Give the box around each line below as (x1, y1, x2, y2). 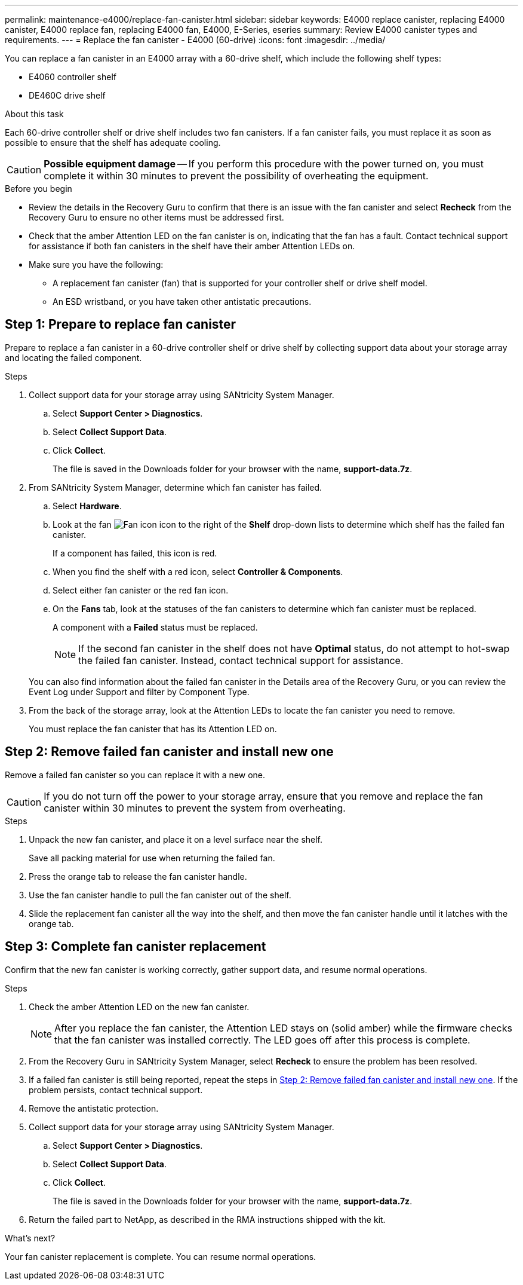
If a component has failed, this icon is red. (53, 547, 217, 558)
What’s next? (5, 1232, 56, 1243)
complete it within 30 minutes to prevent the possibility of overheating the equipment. (44, 170, 429, 182)
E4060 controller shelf (29, 72, 116, 82)
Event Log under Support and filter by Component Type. (29, 686, 250, 697)
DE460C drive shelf (29, 90, 106, 100)
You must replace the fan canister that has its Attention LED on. (29, 723, 277, 734)
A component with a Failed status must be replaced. (53, 622, 258, 632)
